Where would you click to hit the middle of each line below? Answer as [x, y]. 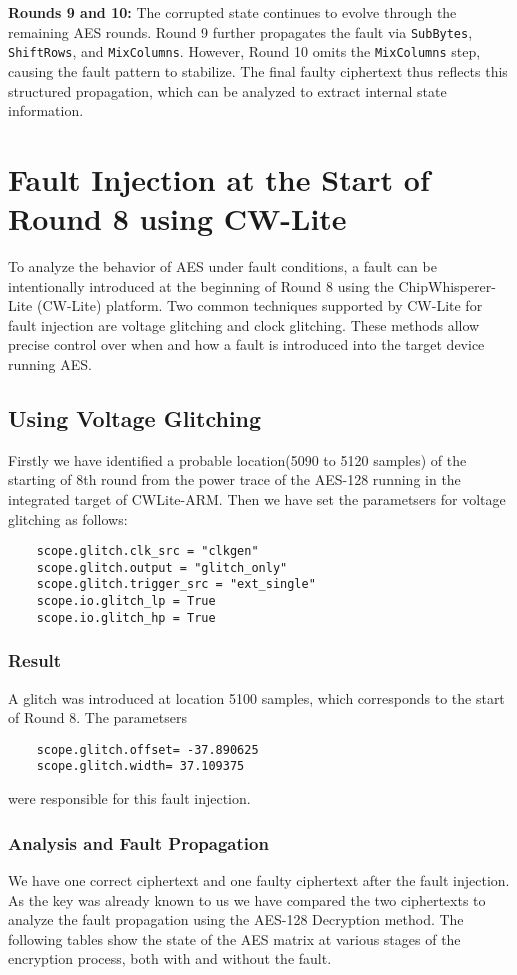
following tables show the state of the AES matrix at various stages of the [234, 938]
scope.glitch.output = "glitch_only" [162, 567]
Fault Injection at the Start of [219, 178]
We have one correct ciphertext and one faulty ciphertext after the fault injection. [259, 879]
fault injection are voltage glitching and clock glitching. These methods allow [244, 324]
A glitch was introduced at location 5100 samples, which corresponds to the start [256, 697]
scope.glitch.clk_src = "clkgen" [147, 551]
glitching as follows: [68, 518]
